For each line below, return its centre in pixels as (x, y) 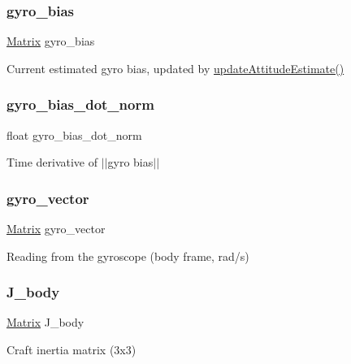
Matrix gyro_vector (56, 229)
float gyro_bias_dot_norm (74, 134)
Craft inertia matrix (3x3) (71, 350)
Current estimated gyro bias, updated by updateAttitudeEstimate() (175, 68)
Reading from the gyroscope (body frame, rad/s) (128, 256)
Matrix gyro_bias (51, 41)
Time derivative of (52, 162)
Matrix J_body (45, 322)
